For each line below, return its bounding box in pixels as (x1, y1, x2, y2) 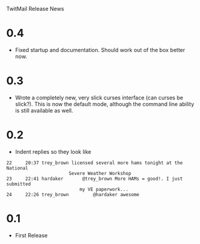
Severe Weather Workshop (68, 170, 132, 176)
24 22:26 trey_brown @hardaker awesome (6, 191, 139, 197)
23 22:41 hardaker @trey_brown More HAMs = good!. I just (6, 176, 183, 182)
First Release (15, 231, 48, 239)
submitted (6, 181, 32, 187)
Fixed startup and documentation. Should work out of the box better (15, 46, 185, 53)
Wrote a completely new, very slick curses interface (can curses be (15, 94, 184, 101)
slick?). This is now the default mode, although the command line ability (15, 100, 195, 108)
